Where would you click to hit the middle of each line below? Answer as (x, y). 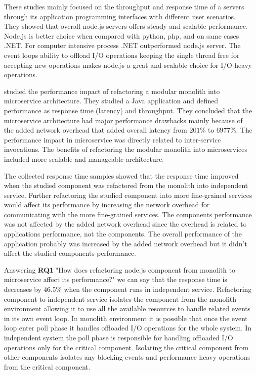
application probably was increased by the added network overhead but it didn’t (126, 243)
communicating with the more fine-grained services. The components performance (128, 214)
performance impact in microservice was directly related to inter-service (112, 139)
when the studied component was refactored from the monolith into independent (126, 185)
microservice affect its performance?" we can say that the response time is (116, 279)
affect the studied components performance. (70, 253)
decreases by (23, 289)
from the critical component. (47, 366)
